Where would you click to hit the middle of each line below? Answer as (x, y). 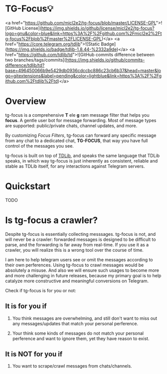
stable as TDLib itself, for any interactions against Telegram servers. (75, 166)
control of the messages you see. (39, 146)
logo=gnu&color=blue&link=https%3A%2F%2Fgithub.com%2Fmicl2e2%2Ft (83, 33)
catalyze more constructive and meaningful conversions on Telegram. (77, 281)
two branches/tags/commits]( (36, 60)
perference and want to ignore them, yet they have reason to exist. (81, 338)
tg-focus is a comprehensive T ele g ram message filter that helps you (77, 115)
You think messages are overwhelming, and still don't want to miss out (85, 318)
